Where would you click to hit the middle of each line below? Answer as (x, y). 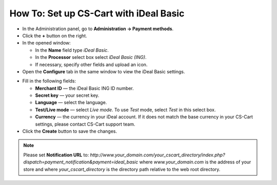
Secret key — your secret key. (67, 95)
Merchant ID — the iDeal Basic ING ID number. (85, 88)
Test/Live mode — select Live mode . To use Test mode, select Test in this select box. (125, 110)
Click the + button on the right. (55, 35)
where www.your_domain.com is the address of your (195, 162)
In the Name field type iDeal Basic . (72, 50)
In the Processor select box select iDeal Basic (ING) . (91, 57)
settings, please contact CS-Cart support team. (85, 124)
